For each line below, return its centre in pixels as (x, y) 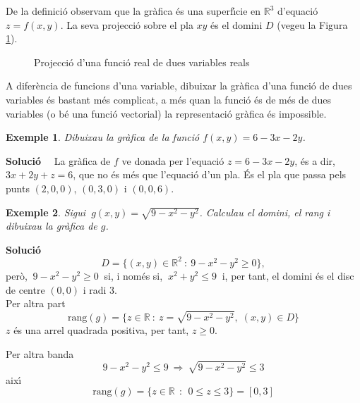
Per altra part (36, 303)
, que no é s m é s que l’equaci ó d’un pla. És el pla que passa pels (210, 174)
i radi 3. (100, 289)
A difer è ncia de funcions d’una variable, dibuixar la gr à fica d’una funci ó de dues (179, 86)
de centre (25, 289)
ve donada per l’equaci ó (173, 160)
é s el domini (236, 24)
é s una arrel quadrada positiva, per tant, (101, 329)
